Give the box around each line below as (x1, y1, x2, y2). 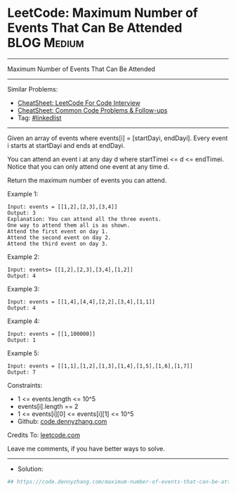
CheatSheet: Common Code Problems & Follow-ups (17, 106, 168, 114)
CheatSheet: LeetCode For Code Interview (17, 99, 140, 107)
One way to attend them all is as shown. (7, 222, 131, 229)
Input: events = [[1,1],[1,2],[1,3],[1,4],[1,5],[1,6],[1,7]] (7, 362, 193, 370)
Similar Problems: (7, 84, 58, 93)
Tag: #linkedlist (17, 113, 62, 122)
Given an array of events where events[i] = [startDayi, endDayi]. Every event (7, 134, 228, 142)
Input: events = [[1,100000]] (7, 330, 96, 337)
